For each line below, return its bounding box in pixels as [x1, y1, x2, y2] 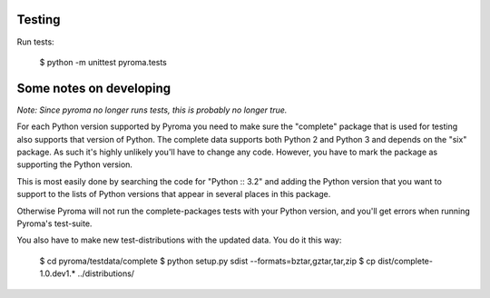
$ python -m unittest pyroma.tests [39, 56, 168, 67]
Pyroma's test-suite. [16, 218, 93, 229]
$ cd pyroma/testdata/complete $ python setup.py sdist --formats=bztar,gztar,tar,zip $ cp [39, 255, 377, 266]
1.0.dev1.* [39, 268, 76, 279]
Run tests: [16, 36, 54, 47]
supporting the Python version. [16, 159, 133, 170]
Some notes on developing [16, 80, 171, 95]
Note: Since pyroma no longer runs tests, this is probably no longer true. [16, 104, 288, 115]
